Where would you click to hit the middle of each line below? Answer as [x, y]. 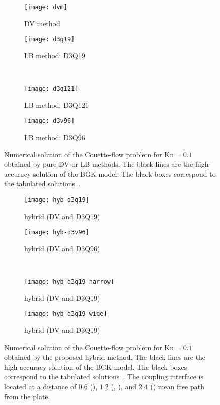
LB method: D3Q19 [55, 55]
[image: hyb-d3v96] [57, 232]
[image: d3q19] [50, 40]
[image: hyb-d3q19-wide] [66, 314]
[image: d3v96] [50, 121]
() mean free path [177, 386]
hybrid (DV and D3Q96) [62, 248]
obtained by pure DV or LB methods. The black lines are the [99, 164]
